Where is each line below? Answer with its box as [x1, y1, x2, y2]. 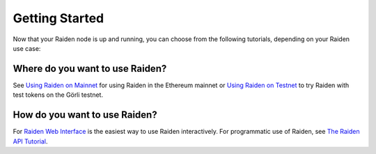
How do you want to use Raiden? [13, 109, 157, 121]
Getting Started [13, 10, 104, 26]
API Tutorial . [13, 137, 48, 146]
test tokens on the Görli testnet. [13, 91, 104, 99]
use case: [13, 44, 41, 52]
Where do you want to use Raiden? [13, 63, 167, 75]
